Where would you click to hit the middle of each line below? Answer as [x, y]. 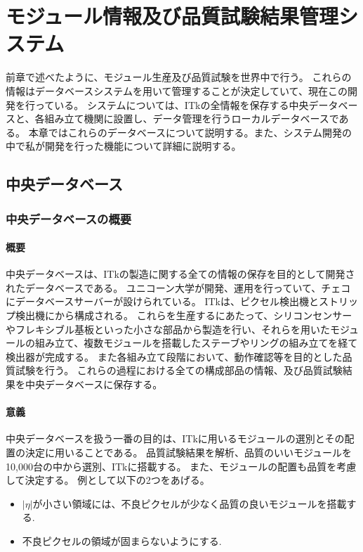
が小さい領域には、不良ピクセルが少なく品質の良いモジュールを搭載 [190, 503]
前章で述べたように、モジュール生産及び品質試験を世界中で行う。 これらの [179, 77]
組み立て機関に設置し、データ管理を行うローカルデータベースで [192, 118]
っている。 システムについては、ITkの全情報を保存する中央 [172, 104]
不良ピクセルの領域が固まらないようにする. [122, 541]
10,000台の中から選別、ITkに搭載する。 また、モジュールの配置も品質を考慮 [181, 466]
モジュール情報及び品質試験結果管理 [172, 16]
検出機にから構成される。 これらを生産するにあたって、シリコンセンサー [184, 315]
